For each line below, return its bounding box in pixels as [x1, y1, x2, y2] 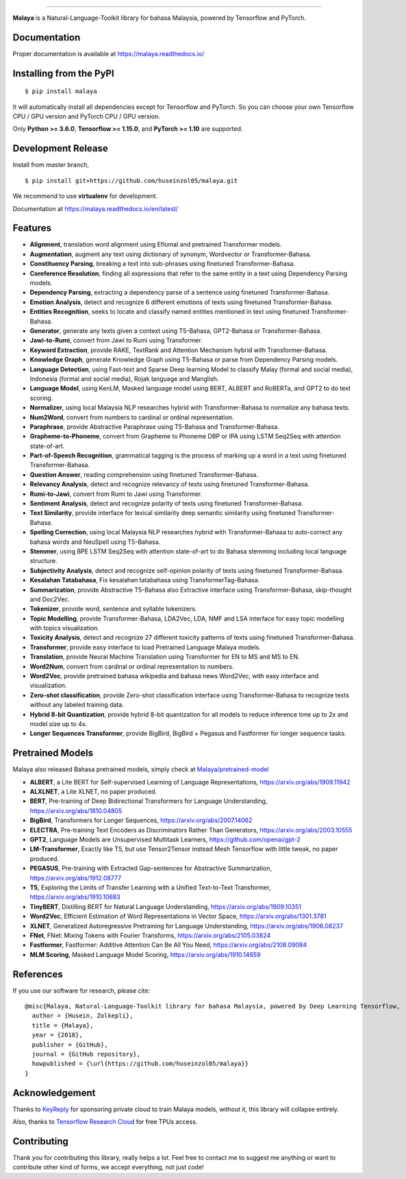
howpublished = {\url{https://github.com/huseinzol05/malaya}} [31, 1060, 249, 1068]
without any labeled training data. [29, 701, 125, 709]
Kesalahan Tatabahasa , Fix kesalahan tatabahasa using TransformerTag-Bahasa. [29, 576, 260, 584]
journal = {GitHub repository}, [31, 1050, 140, 1058]
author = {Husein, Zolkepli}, [31, 1012, 134, 1020]
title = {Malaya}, [31, 1021, 94, 1029]
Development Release [12, 142, 109, 154]
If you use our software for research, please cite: [12, 986, 151, 995]
